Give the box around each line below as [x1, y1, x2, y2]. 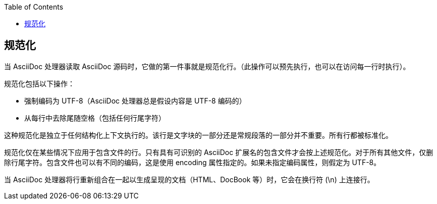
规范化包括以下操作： [4, 79, 75, 88]
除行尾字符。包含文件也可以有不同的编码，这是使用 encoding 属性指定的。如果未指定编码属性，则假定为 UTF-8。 [4, 158, 381, 167]
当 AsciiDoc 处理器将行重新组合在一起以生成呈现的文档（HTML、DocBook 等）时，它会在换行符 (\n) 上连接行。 [4, 175, 374, 184]
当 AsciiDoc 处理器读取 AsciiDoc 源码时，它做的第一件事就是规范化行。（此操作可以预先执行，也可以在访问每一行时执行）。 [4, 62, 410, 71]
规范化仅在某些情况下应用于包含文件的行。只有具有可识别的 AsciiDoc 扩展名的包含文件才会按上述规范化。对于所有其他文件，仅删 [4, 147, 433, 157]
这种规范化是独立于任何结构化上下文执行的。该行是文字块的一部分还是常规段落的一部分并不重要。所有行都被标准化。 [4, 130, 393, 139]
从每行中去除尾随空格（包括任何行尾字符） [24, 113, 166, 122]
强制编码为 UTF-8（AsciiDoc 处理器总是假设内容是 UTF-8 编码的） [24, 96, 246, 105]
